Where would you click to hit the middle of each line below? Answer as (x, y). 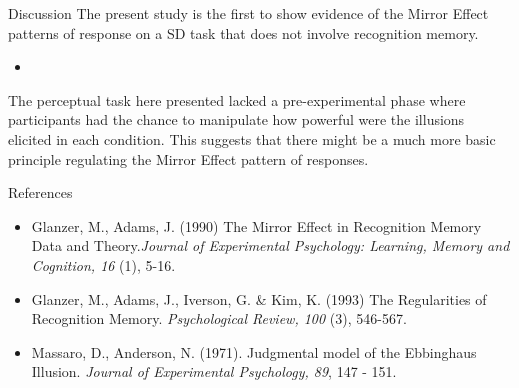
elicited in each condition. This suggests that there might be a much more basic (252, 138)
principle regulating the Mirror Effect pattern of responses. (188, 158)
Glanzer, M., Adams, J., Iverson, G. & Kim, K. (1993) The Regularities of (259, 298)
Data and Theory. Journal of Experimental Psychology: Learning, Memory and (270, 245)
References (40, 192)
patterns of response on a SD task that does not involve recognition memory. (243, 32)
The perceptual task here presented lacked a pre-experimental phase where (237, 99)
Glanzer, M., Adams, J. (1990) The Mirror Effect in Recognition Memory (256, 225)
